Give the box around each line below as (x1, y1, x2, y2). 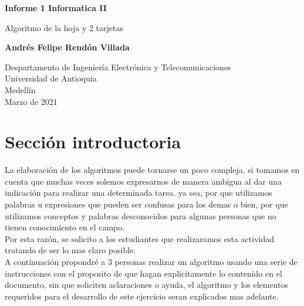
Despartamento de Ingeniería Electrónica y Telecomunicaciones (5, 60, 231, 73)
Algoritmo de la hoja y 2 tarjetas (5, 21, 123, 33)
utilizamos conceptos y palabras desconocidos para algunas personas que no (5, 209, 276, 222)
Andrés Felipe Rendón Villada (5, 41, 130, 53)
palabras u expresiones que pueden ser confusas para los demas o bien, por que (5, 198, 288, 210)
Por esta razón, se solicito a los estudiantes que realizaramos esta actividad (5, 232, 275, 244)
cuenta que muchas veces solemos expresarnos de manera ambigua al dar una (5, 175, 282, 187)
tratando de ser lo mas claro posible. (5, 244, 136, 256)
